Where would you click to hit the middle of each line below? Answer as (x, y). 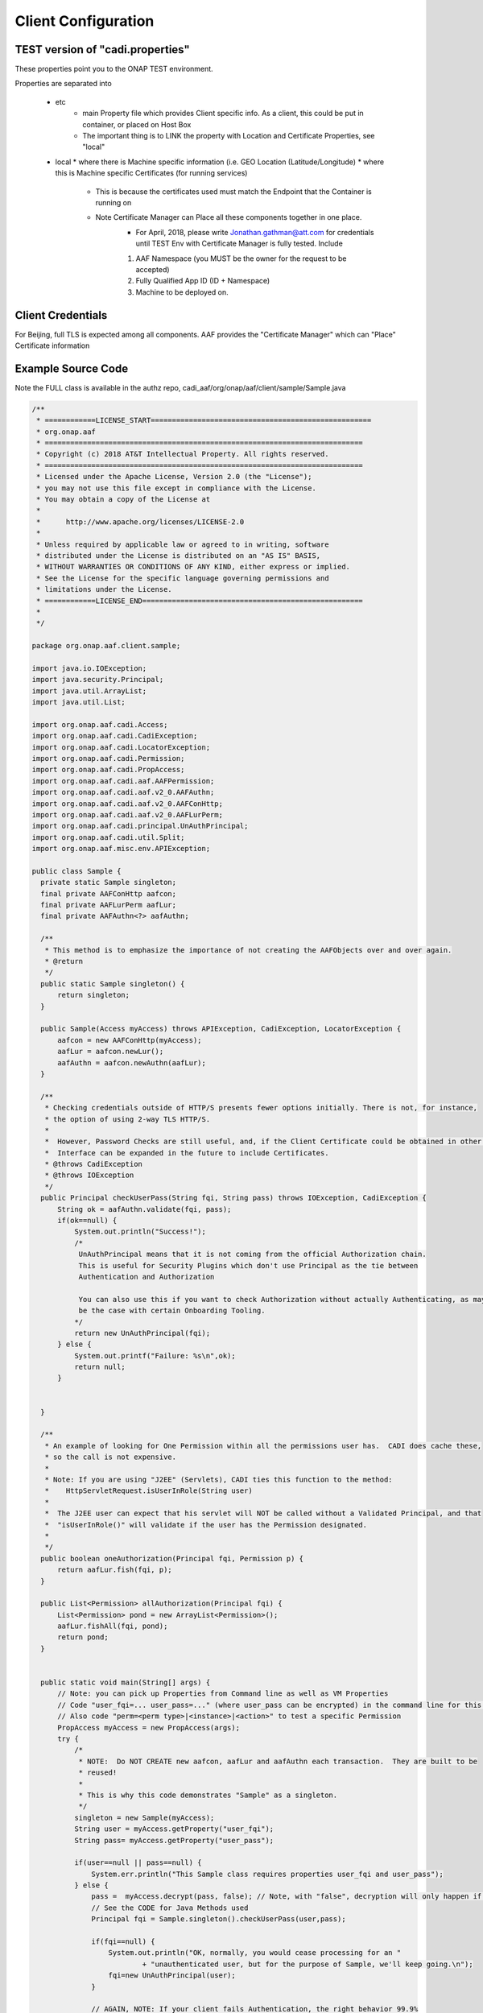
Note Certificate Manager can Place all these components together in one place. (229, 217)
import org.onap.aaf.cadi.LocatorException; (121, 747)
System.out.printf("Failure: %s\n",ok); (155, 1356)
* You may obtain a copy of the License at (124, 500)
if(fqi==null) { (124, 1942)
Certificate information (52, 345)
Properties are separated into (63, 84)
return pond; (83, 1637)
